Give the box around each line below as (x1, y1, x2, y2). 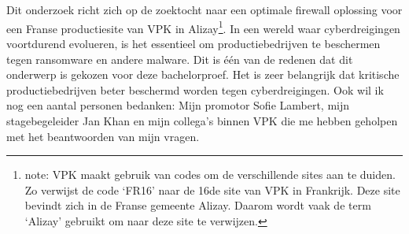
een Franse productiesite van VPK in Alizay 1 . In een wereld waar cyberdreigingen (6, 17, 400, 36)
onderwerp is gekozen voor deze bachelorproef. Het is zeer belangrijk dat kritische (6, 66, 400, 83)
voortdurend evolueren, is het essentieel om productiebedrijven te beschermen (6, 35, 381, 52)
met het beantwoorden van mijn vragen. (6, 128, 200, 144)
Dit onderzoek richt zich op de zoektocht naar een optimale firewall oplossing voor (6, 2, 403, 18)
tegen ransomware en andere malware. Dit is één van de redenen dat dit (6, 50, 353, 67)
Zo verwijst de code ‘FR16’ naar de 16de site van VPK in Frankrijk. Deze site (24, 181, 400, 198)
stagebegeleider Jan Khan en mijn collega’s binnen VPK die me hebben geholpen (6, 113, 398, 128)
